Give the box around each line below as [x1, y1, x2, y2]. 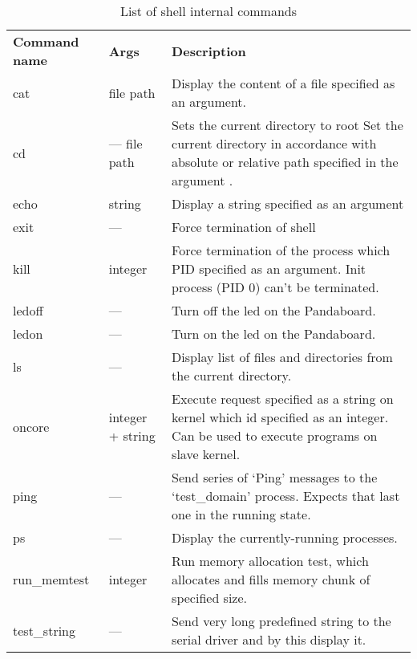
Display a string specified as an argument [172, 194, 404, 213]
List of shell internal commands [119, 2, 298, 20]
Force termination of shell [172, 218, 316, 236]
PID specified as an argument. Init [172, 259, 366, 278]
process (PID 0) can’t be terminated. [172, 278, 379, 296]
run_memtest [13, 570, 90, 588]
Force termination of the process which [172, 241, 391, 259]
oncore [13, 417, 50, 436]
